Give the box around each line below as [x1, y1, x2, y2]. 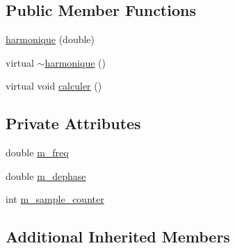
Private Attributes [6, 113, 141, 134]
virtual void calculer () [6, 78, 102, 93]
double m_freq [6, 145, 69, 160]
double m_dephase [6, 168, 86, 183]
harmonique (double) [6, 32, 95, 47]
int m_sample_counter [6, 192, 104, 206]
